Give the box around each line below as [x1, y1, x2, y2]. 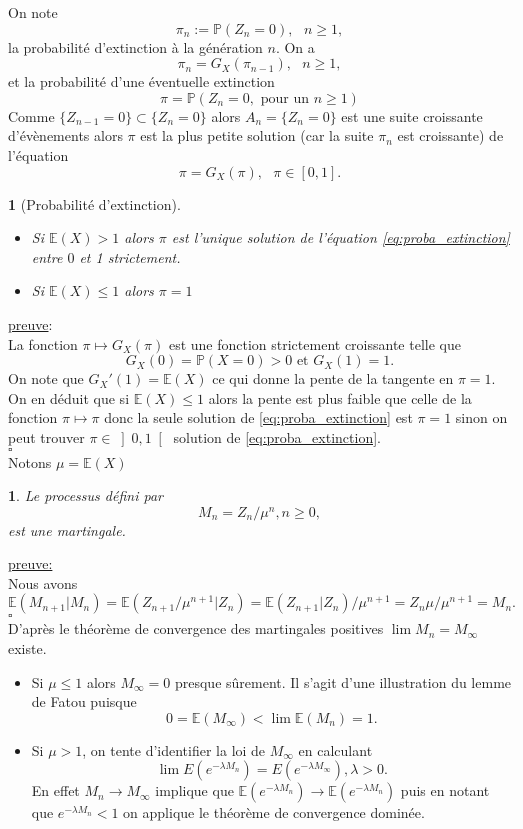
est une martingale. [8, 519, 126, 540]
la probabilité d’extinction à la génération [8, 36, 263, 57]
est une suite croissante [341, 105, 483, 126]
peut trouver [8, 426, 85, 447]
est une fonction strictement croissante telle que [168, 333, 461, 354]
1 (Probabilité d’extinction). [8, 193, 181, 214]
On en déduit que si [8, 387, 130, 408]
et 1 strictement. [79, 246, 181, 267]
